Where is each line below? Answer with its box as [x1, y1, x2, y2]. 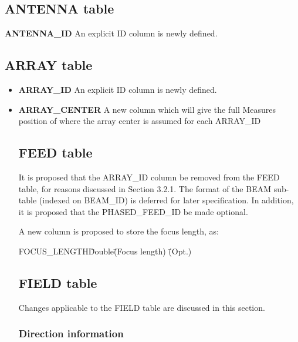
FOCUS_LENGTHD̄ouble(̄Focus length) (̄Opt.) [18, 244, 192, 257]
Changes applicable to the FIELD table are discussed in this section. [18, 301, 265, 313]
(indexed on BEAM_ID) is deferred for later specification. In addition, [39, 194, 294, 206]
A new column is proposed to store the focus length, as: [18, 225, 219, 237]
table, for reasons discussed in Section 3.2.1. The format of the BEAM [18, 182, 272, 195]
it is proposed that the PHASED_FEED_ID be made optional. [18, 205, 248, 217]
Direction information [18, 326, 124, 341]
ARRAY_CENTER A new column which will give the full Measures [18, 103, 276, 115]
